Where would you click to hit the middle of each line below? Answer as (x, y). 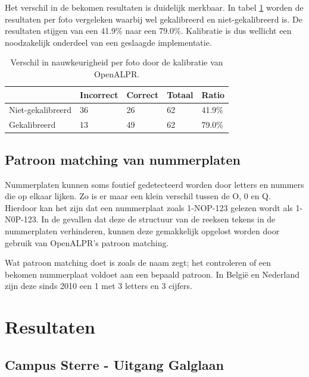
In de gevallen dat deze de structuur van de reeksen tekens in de (158, 219)
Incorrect (99, 94)
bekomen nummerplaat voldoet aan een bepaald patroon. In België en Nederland (152, 274)
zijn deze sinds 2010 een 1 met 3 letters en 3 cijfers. (99, 286)
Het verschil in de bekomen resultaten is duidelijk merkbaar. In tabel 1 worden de (154, 7)
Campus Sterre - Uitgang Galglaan (114, 364)
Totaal (180, 94)
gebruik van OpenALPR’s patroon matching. (87, 242)
